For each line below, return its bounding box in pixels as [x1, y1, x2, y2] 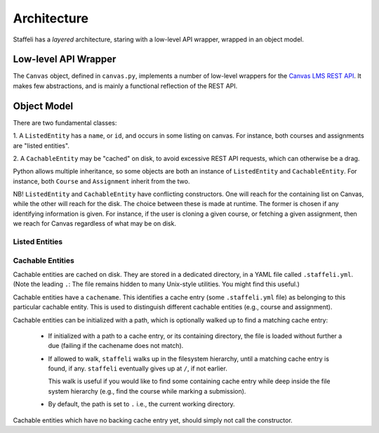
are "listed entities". [13, 141, 70, 150]
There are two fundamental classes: [13, 118, 117, 127]
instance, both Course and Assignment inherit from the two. [13, 176, 190, 186]
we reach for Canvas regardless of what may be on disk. [13, 219, 177, 228]
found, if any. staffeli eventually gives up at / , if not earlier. [48, 364, 227, 373]
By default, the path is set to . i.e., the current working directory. [48, 400, 235, 408]
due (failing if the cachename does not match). [48, 342, 184, 350]
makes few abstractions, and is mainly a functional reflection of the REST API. [13, 82, 238, 90]
